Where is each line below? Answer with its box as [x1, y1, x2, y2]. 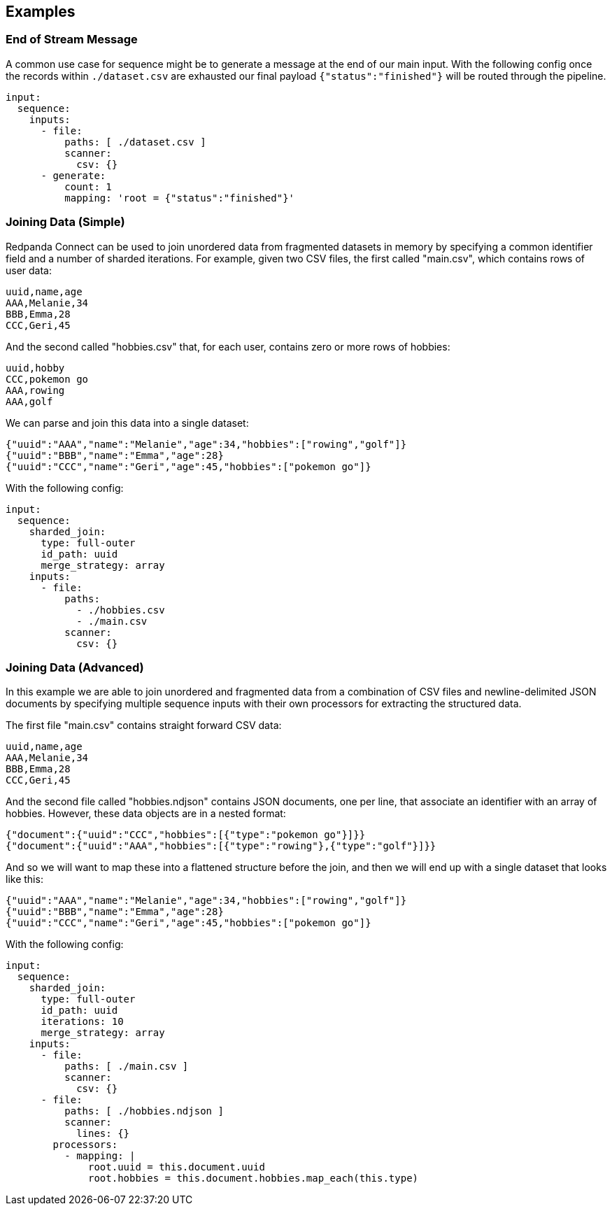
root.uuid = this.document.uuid [88, 1161, 265, 1173]
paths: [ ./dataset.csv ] [64, 136, 206, 148]
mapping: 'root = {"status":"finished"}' [64, 192, 295, 204]
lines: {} [76, 1128, 130, 1140]
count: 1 [64, 180, 112, 192]
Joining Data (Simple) [6, 215, 125, 229]
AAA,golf [6, 395, 53, 407]
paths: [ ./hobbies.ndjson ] [64, 1105, 224, 1117]
